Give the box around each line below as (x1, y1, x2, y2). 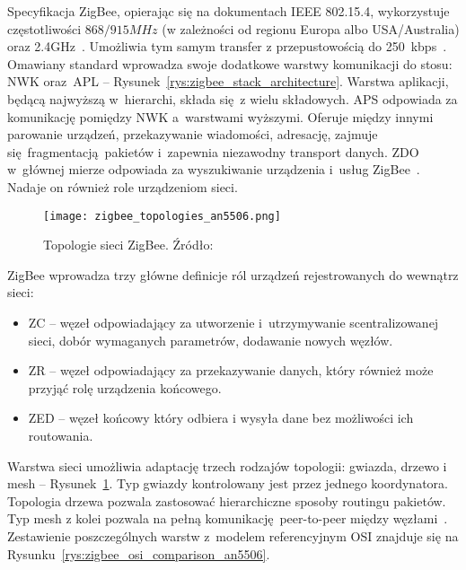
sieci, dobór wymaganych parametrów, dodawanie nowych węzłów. (28, 330, 393, 349)
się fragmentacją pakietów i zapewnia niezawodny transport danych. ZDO (7, 142, 419, 161)
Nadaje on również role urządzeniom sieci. (7, 177, 238, 196)
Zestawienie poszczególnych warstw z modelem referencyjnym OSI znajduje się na (7, 526, 459, 545)
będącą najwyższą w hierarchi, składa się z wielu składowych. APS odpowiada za (7, 89, 458, 108)
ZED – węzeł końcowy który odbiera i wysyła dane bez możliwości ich (28, 408, 414, 427)
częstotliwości (7, 19, 82, 38)
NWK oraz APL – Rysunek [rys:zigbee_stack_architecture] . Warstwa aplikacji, (7, 72, 449, 91)
